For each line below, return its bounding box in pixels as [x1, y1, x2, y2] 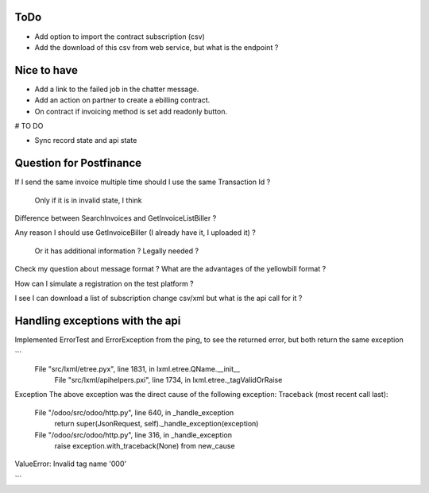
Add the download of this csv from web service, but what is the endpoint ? [34, 42, 279, 52]
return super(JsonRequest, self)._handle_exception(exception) [54, 419, 259, 429]
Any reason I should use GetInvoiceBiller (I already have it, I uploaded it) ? [14, 228, 256, 237]
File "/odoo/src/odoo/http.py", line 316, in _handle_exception [34, 429, 232, 440]
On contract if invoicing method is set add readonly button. [34, 106, 228, 116]
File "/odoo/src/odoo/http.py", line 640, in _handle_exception [34, 407, 234, 417]
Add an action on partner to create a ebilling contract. [34, 95, 211, 105]
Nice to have [14, 64, 79, 77]
